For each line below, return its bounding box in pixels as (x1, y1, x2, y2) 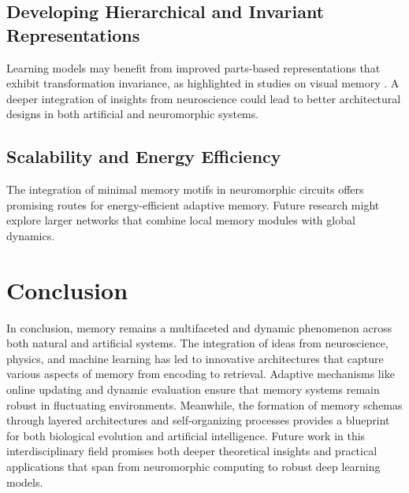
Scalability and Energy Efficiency (6, 144, 281, 169)
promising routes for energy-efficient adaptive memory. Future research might (6, 196, 380, 213)
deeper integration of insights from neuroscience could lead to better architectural (6, 90, 401, 106)
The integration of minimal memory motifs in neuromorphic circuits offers (6, 181, 364, 198)
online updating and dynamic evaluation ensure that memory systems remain (6, 381, 380, 398)
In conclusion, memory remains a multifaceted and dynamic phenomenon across (6, 319, 392, 335)
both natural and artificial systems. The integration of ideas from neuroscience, (6, 335, 389, 351)
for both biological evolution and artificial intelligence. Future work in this (6, 427, 366, 443)
